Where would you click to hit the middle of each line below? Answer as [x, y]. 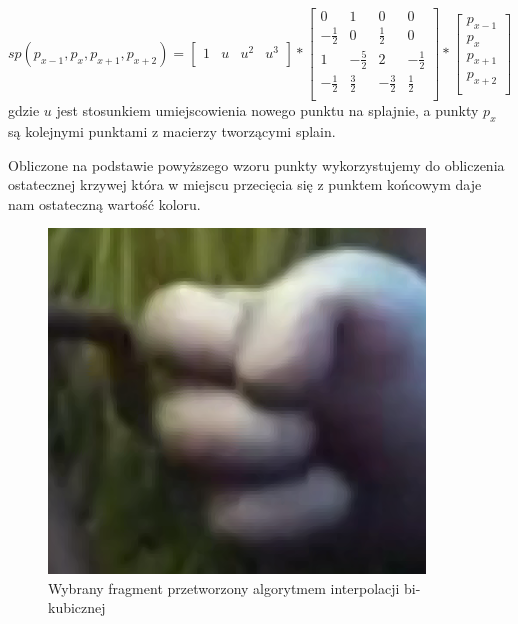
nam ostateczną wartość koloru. [104, 203]
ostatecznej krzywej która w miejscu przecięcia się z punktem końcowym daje [245, 184]
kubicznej [77, 607]
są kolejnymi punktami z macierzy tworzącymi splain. [172, 130]
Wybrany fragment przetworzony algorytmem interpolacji [224, 587]
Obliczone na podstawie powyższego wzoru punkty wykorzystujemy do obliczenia [256, 164]
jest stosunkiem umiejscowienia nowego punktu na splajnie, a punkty [267, 110]
